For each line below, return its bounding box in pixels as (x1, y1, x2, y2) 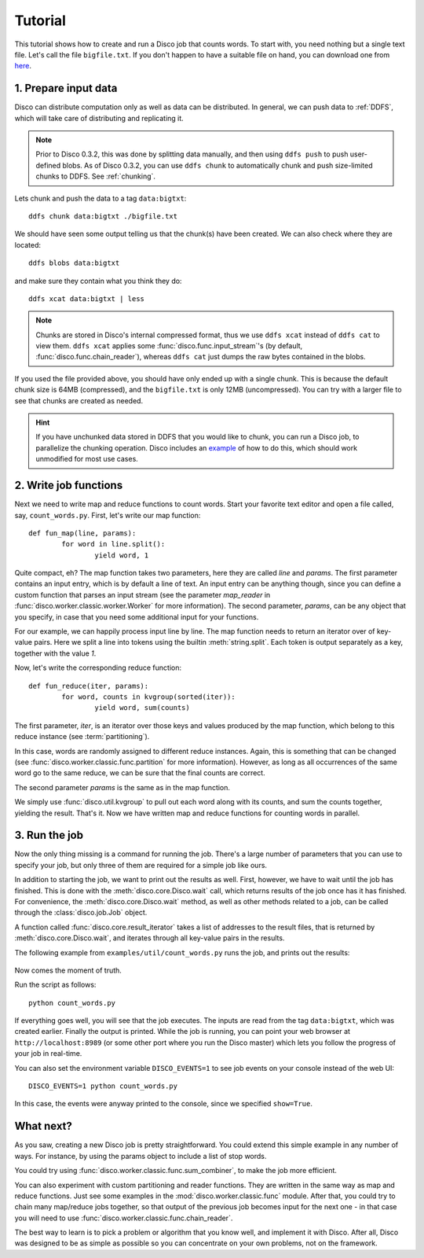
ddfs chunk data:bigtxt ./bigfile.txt (28, 212, 178, 220)
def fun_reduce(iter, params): (28, 681, 149, 690)
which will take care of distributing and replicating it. (14, 113, 184, 123)
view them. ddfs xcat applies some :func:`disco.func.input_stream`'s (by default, (35, 341, 303, 351)
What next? (14, 1120, 72, 1133)
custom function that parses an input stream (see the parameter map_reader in (14, 590, 271, 599)
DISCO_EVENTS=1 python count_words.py (28, 1082, 178, 1091)
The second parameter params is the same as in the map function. (14, 782, 231, 792)
